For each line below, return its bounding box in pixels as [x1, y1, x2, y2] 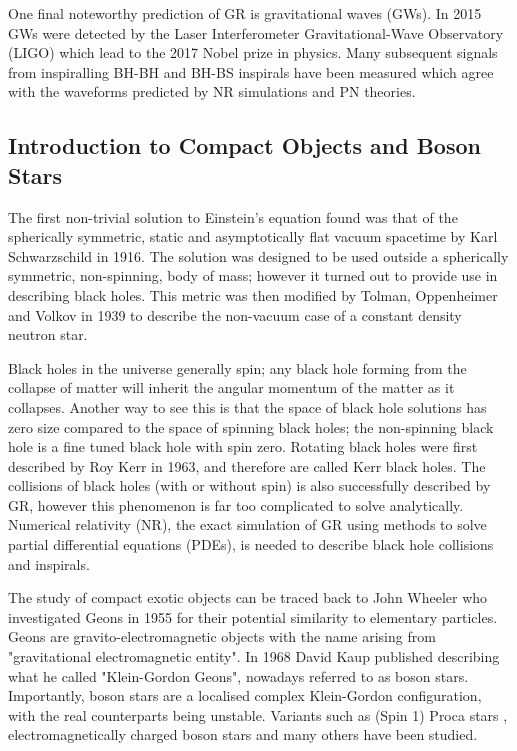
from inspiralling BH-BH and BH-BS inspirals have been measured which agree [8, 61, 494, 82]
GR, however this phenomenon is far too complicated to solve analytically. [8, 494, 464, 515]
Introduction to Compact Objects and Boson [8, 130, 481, 161]
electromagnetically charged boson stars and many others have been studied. [8, 724, 478, 745]
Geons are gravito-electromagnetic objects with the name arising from [8, 626, 436, 647]
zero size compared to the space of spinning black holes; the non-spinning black [8, 416, 494, 437]
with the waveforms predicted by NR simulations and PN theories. [8, 81, 416, 102]
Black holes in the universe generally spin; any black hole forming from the [8, 357, 467, 378]
